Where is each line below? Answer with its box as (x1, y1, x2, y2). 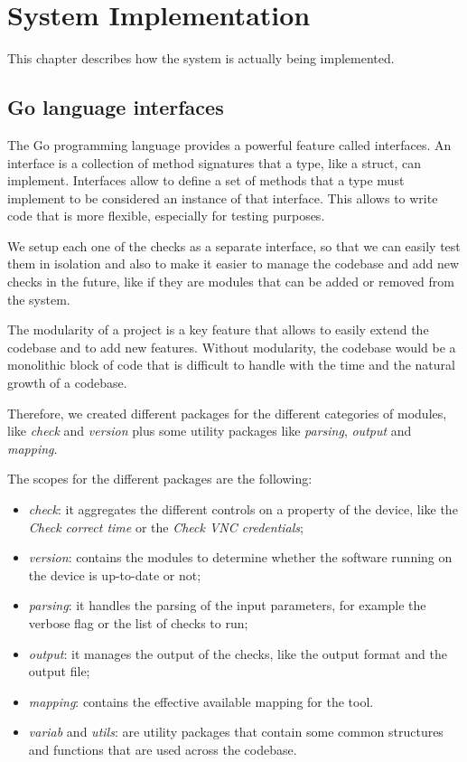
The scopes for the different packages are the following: (7, 469, 313, 488)
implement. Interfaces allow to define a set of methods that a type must (7, 171, 405, 190)
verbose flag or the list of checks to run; (28, 613, 248, 632)
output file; (28, 662, 90, 681)
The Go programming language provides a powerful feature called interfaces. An (7, 135, 452, 154)
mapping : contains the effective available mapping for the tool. (28, 691, 374, 710)
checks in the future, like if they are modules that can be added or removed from (7, 272, 454, 291)
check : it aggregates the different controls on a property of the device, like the (28, 500, 458, 519)
